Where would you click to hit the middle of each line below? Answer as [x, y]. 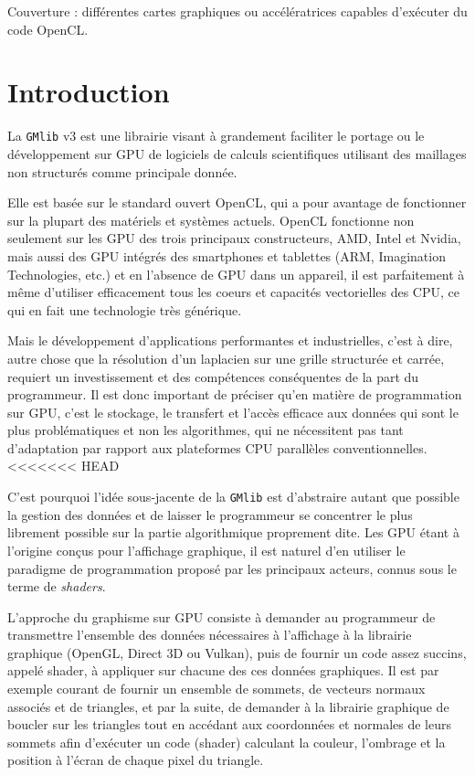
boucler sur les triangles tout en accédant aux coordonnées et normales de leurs [229, 724]
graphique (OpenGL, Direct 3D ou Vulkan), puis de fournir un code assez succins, [237, 652]
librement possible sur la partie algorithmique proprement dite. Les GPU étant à [233, 532]
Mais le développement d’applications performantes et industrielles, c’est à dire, [230, 340]
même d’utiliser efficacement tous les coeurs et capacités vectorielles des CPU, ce [233, 292]
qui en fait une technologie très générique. [125, 309]
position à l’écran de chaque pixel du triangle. [136, 760]
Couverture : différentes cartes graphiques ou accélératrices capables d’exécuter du [237, 11]
